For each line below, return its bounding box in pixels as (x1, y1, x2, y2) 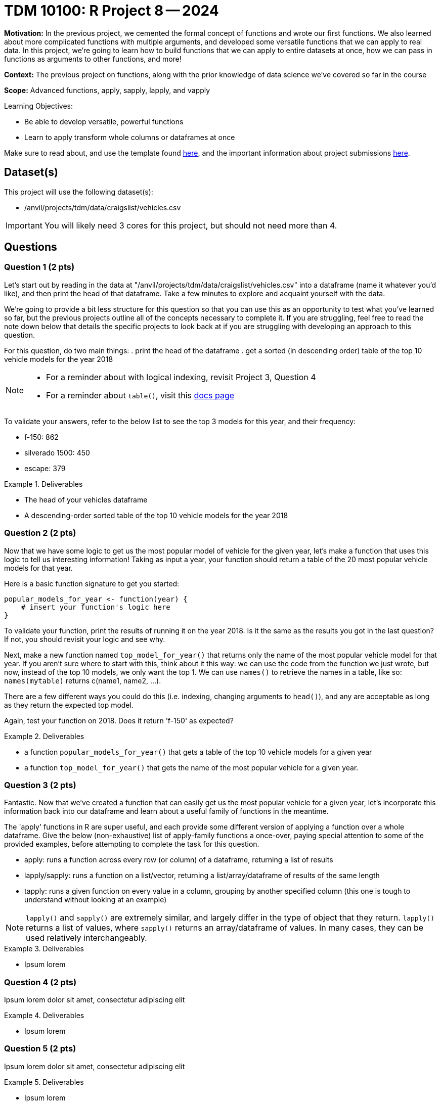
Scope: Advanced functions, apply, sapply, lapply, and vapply (4, 85, 210, 95)
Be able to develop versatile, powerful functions (24, 117, 184, 126)
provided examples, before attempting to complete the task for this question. (4, 840, 259, 849)
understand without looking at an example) (24, 895, 167, 904)
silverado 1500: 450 (24, 448, 90, 457)
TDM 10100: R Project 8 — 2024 (4, 2, 219, 19)
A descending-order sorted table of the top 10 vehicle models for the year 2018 (24, 511, 288, 520)
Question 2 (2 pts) (4, 528, 76, 538)
